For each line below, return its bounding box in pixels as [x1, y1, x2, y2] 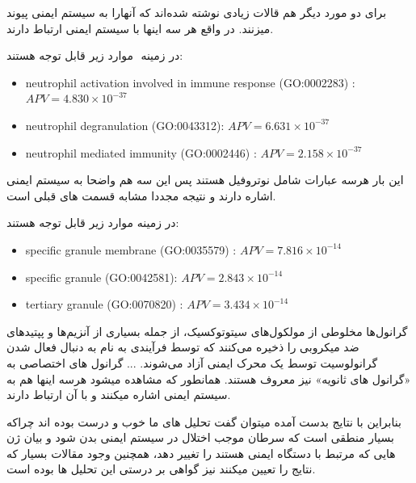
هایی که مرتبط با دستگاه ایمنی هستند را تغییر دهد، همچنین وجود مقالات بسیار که [6, 444, 396, 461]
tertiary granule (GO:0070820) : [25, 296, 183, 313]
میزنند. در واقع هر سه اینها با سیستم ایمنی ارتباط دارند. [6, 19, 274, 36]
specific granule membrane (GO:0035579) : [25, 241, 237, 258]
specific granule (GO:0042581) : [25, 268, 178, 285]
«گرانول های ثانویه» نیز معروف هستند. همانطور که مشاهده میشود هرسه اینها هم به [6, 370, 411, 387]
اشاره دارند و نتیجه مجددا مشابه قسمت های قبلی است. [6, 187, 276, 204]
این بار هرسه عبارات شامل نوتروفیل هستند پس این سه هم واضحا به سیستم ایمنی [6, 171, 404, 188]
